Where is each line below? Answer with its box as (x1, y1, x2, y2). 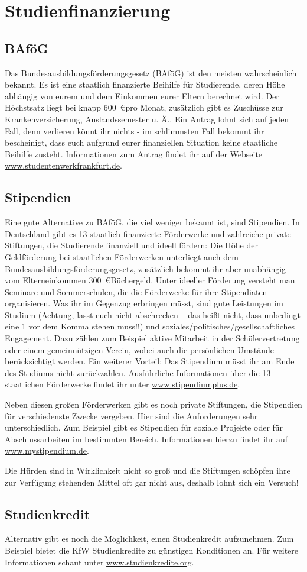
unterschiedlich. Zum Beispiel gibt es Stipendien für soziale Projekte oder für (5, 421, 283, 434)
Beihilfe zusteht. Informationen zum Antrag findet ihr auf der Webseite (5, 147, 263, 160)
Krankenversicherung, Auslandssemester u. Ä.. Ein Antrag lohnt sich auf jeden (5, 112, 289, 125)
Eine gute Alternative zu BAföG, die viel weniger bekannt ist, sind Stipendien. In (5, 216, 300, 228)
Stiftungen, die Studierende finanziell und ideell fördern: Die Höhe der (5, 239, 258, 251)
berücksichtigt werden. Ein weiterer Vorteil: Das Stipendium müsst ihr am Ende (5, 355, 295, 367)
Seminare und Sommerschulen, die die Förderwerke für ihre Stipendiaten (5, 285, 267, 298)
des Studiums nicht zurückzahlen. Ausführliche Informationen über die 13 (5, 366, 271, 379)
